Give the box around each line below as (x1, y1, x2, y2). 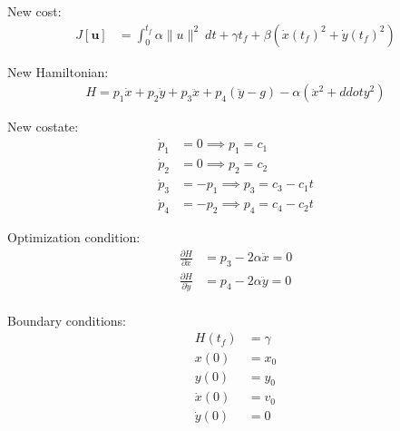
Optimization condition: (7, 228, 141, 247)
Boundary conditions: (7, 310, 127, 329)
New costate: (7, 117, 79, 136)
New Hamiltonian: (7, 62, 109, 81)
